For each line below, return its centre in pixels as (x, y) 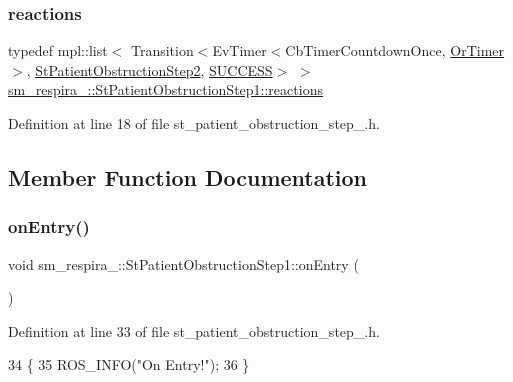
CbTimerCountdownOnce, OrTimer (395, 50)
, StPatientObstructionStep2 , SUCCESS (149, 69)
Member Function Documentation (188, 176)
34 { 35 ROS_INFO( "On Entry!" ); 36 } (129, 364)
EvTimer (239, 50)
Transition (162, 50)
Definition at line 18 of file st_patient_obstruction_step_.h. (194, 123)
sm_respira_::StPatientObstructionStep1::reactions (165, 89)
